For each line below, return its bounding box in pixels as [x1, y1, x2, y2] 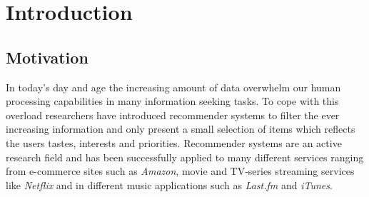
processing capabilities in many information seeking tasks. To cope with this [6, 94, 339, 108]
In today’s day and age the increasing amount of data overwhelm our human [6, 79, 341, 94]
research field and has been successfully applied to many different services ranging [6, 149, 364, 164]
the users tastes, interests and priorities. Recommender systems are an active [6, 135, 342, 150]
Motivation [6, 46, 89, 68]
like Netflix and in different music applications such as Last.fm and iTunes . [6, 177, 333, 192]
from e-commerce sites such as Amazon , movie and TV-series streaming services [6, 163, 355, 178]
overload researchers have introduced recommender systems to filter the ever [6, 107, 340, 122]
